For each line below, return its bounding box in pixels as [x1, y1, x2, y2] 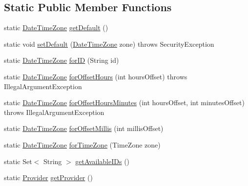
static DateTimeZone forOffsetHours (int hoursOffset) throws [4, 71, 187, 81]
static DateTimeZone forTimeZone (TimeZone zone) [4, 139, 161, 149]
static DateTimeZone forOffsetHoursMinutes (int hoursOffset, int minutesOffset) [4, 97, 245, 108]
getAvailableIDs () [75, 156, 130, 166]
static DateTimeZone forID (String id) [4, 55, 119, 65]
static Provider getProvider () [4, 172, 93, 183]
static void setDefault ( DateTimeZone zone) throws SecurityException [4, 38, 214, 49]
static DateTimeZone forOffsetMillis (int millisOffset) [4, 123, 164, 133]
